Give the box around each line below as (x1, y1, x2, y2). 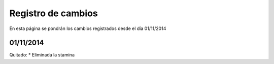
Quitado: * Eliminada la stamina (9, 52, 75, 58)
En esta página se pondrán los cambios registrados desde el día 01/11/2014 (9, 25, 166, 31)
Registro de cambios (9, 8, 98, 19)
